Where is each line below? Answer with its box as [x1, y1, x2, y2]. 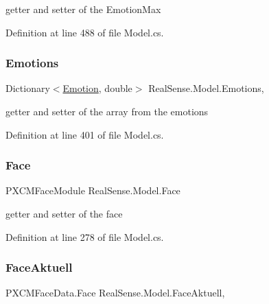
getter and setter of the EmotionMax [5, 2, 161, 16]
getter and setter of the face [5, 207, 123, 220]
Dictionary [5, 81, 50, 95]
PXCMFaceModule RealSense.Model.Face [5, 183, 180, 198]
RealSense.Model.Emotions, [148, 81, 264, 95]
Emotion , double [62, 81, 132, 95]
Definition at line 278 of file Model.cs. [5, 229, 164, 244]
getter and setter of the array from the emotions [5, 104, 209, 118]
